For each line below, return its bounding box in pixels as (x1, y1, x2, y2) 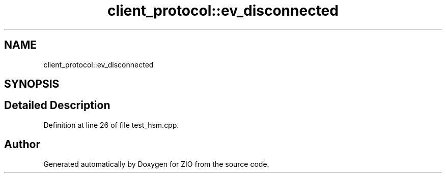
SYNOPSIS (4, 78, 60, 91)
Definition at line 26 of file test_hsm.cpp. (43, 120, 179, 129)
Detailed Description (4, 99, 110, 112)
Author (4, 138, 40, 151)
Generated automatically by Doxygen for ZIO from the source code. (43, 159, 269, 168)
